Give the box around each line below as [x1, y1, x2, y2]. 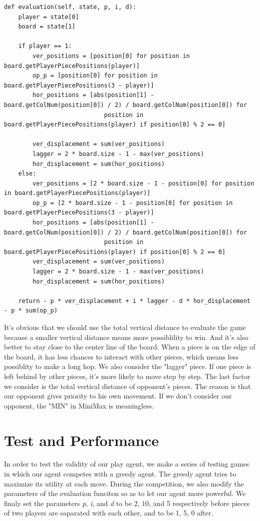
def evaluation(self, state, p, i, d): [4, 3, 136, 10]
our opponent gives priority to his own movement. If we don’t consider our [4, 390, 232, 401]
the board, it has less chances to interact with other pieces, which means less [4, 351, 239, 361]
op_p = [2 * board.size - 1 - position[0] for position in [32, 199, 233, 206]
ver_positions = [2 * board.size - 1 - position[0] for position [32, 179, 255, 187]
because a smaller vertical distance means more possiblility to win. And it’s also [4, 331, 249, 342]
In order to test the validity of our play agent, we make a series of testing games [4, 458, 250, 469]
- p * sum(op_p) [4, 307, 58, 314]
